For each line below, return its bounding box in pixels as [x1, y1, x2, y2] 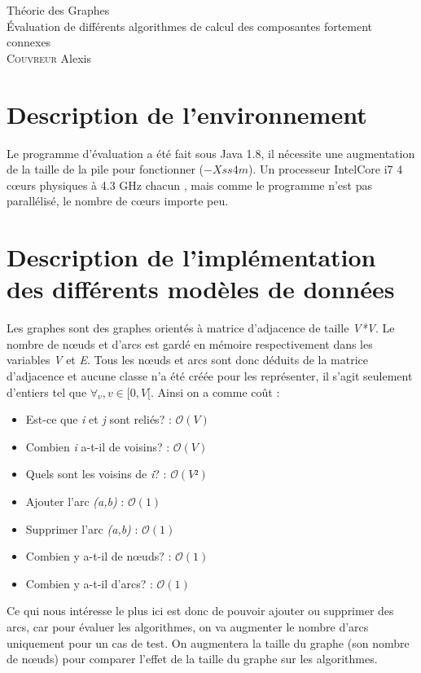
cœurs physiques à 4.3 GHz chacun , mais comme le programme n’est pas [7, 176, 372, 193]
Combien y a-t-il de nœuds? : [25, 548, 172, 565]
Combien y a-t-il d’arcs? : [25, 574, 153, 592]
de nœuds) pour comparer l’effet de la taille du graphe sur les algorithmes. [7, 650, 378, 667]
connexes [7, 33, 51, 51]
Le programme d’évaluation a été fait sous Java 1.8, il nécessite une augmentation [7, 144, 415, 161]
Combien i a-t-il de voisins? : [25, 438, 170, 455]
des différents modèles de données [7, 272, 395, 306]
